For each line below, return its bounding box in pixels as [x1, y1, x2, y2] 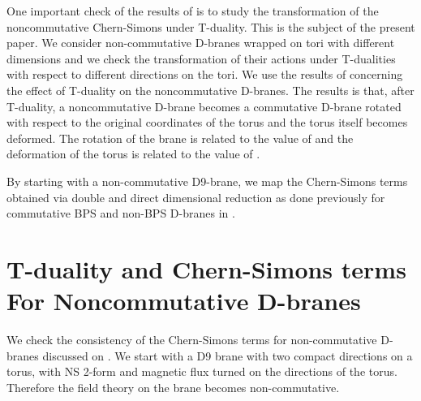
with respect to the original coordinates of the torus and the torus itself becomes [6, 114, 408, 131]
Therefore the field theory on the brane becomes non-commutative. [6, 378, 340, 395]
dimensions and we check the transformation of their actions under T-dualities [6, 50, 396, 67]
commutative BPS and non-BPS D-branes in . [6, 205, 235, 222]
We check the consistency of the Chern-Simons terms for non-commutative [6, 331, 377, 348]
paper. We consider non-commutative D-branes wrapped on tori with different [6, 34, 395, 51]
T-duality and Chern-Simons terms [6, 252, 406, 285]
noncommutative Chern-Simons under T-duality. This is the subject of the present [6, 18, 415, 35]
